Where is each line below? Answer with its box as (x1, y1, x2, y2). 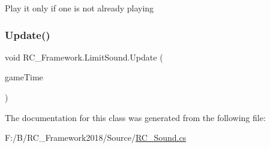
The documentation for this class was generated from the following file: (5, 111, 266, 123)
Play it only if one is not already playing (5, 2, 154, 14)
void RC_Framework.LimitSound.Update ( (5, 50, 163, 63)
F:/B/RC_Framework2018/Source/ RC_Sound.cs (5, 131, 187, 144)
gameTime (5, 71, 43, 83)
